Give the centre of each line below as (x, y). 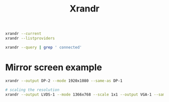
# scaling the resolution (32, 90)
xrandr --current (23, 34)
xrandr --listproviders (30, 38)
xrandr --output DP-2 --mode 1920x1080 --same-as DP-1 (64, 80)
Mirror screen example (54, 67)
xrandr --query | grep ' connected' (44, 47)
